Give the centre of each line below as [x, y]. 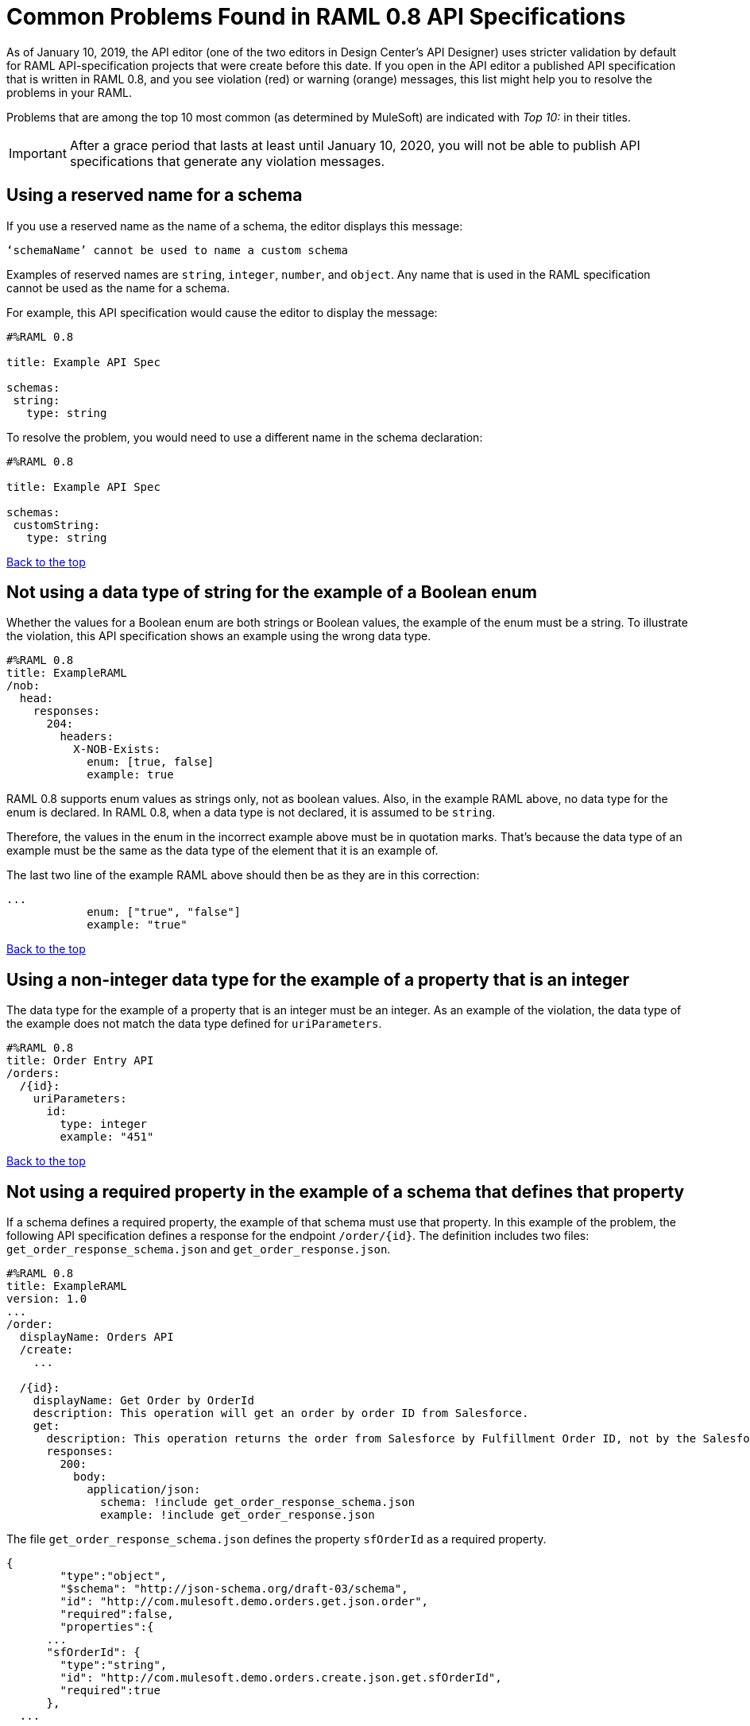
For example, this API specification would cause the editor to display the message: [222, 312]
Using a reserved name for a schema [155, 195]
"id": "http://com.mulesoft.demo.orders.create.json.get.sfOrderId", [281, 1678]
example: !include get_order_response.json [238, 1515]
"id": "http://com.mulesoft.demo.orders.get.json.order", [244, 1602]
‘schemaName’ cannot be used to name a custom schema [177, 250]
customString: [57, 525]
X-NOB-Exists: [117, 749]
